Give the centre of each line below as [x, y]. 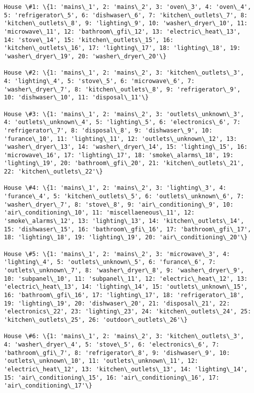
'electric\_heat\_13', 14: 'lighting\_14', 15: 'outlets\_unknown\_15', [126, 287]
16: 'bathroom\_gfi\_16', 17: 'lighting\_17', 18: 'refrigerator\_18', [124, 295]
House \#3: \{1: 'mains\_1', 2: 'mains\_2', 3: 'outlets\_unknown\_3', [124, 114]
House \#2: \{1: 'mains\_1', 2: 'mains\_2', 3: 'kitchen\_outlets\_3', [124, 73]
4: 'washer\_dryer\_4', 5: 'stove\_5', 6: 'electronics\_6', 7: [112, 344]
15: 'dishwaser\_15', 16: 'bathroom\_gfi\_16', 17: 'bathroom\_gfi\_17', [128, 229]
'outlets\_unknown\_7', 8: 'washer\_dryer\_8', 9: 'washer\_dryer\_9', [124, 270]
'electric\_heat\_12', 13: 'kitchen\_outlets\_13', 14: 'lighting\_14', [126, 369]
